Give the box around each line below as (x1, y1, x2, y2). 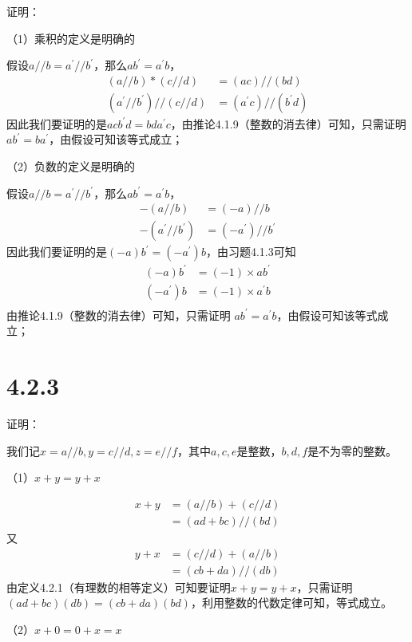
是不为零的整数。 (307, 442, 398, 459)
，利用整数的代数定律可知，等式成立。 (190, 594, 392, 611)
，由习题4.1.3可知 (205, 243, 296, 260)
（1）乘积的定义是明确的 (6, 30, 135, 46)
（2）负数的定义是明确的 (6, 158, 135, 175)
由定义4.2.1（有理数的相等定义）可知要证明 (6, 578, 231, 595)
